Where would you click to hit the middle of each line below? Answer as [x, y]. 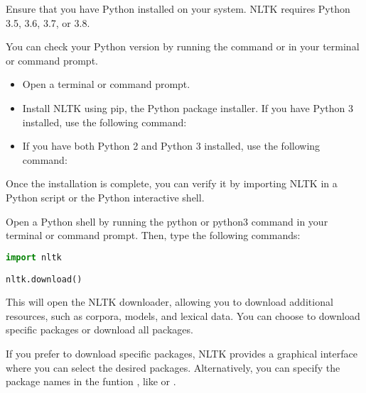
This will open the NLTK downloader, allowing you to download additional [169, 302]
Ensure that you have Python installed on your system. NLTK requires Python [178, 9]
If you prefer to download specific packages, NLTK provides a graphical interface [182, 353]
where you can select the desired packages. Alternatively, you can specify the [173, 367]
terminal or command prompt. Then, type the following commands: [153, 235]
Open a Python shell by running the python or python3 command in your [167, 221]
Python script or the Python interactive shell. [105, 197]
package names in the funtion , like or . [91, 381]
